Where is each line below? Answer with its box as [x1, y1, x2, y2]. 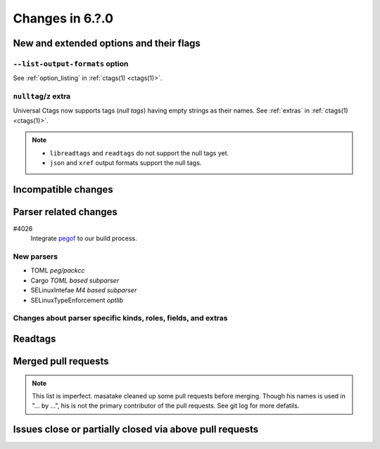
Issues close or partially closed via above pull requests [13, 424, 259, 436]
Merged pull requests [13, 356, 109, 367]
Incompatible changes [13, 183, 114, 195]
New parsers [13, 252, 58, 261]
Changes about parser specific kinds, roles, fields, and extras [13, 313, 228, 323]
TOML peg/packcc [30, 266, 85, 275]
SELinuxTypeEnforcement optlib [30, 296, 124, 304]
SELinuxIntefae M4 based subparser [30, 286, 137, 294]
